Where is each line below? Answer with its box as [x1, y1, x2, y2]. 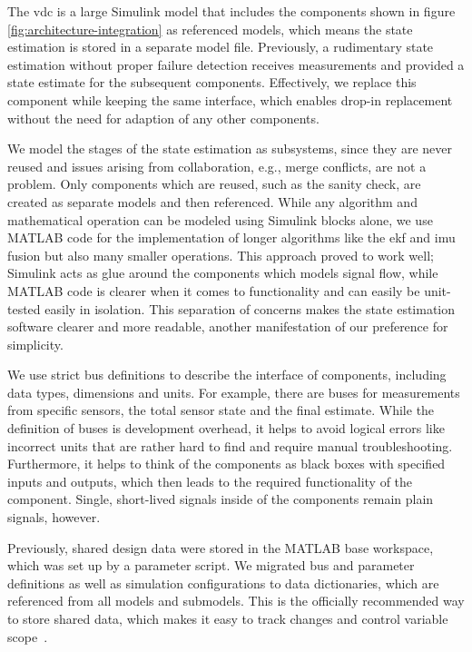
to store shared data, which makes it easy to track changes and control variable [7, 609, 448, 627]
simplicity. [7, 334, 64, 353]
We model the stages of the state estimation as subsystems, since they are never [7, 139, 452, 158]
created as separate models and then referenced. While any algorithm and [7, 192, 418, 211]
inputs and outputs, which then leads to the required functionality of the [7, 471, 413, 490]
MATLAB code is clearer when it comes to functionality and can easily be [7, 281, 420, 300]
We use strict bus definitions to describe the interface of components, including [7, 365, 447, 384]
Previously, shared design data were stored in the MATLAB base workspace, [7, 538, 434, 557]
